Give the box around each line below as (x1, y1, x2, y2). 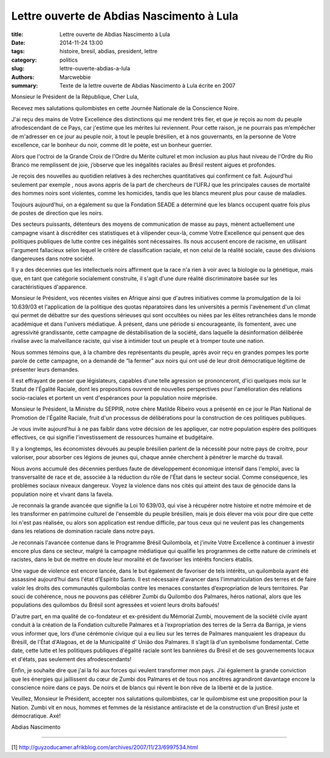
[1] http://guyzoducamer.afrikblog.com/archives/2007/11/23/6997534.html (11, 743, 199, 751)
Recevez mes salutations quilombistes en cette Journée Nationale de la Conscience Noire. (11, 104, 240, 111)
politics (59, 56, 78, 64)
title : (11, 31, 24, 38)
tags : (11, 48, 25, 55)
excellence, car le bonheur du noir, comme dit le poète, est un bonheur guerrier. (11, 141, 213, 149)
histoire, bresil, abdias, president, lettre (59, 48, 158, 55)
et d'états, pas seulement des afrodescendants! (11, 655, 131, 662)
